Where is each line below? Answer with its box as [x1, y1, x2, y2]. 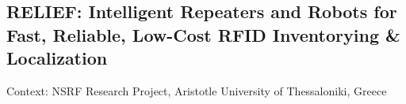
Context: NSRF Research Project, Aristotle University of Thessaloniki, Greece [6, 82, 387, 98]
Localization [6, 46, 108, 70]
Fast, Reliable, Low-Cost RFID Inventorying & [6, 22, 400, 46]
